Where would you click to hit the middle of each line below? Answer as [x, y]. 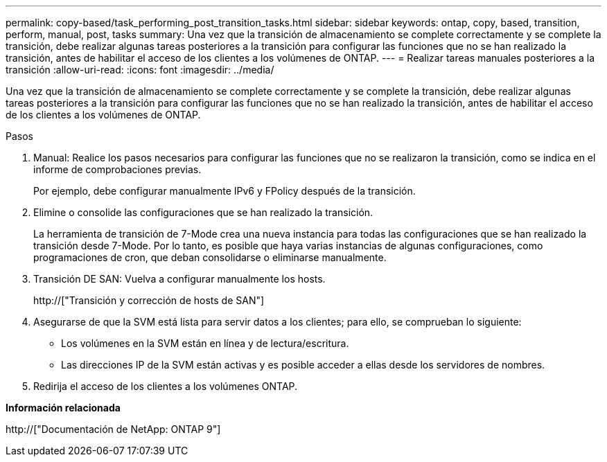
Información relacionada [63, 408]
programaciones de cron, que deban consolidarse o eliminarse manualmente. [210, 257]
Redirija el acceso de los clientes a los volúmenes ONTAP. [166, 386]
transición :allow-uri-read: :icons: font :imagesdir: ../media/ [140, 70]
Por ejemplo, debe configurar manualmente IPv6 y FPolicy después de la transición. [225, 191]
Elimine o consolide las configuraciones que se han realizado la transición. [203, 212]
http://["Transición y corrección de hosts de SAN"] [149, 300]
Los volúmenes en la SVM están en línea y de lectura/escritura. [205, 343]
